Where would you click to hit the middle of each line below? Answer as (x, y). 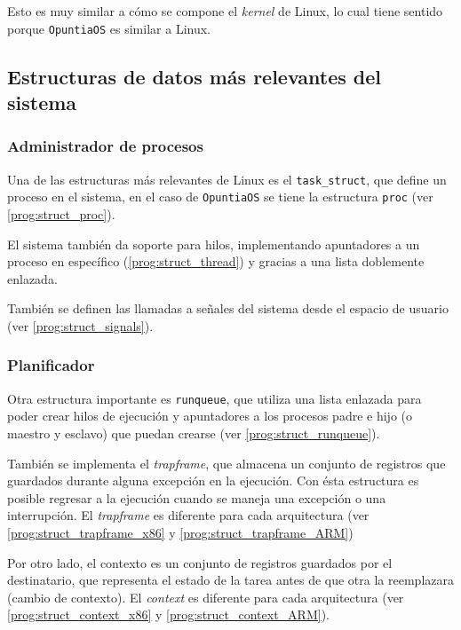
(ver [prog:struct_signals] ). (80, 325)
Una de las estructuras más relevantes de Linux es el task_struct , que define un (227, 179)
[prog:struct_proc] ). (61, 213)
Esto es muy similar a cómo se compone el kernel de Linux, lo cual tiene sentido (225, 11)
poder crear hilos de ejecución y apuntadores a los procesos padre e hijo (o (210, 416)
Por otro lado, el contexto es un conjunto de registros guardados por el (200, 562)
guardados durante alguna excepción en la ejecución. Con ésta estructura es (213, 480)
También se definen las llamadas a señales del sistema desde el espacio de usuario (228, 308)
